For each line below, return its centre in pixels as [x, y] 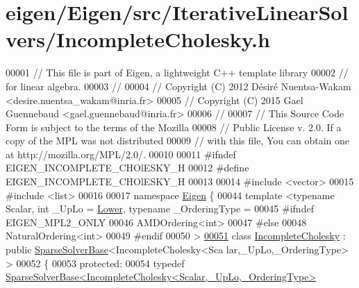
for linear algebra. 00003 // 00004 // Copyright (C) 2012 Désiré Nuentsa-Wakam [178, 86]
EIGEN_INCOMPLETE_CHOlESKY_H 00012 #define [127, 168]
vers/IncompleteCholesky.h [138, 39]
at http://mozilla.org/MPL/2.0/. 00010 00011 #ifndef [121, 154]
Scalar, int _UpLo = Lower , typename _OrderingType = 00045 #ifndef [160, 209]
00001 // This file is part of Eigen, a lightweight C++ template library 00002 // [177, 73]
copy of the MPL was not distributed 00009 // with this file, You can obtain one [177, 141]
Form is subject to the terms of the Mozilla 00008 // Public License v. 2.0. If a [174, 127]
